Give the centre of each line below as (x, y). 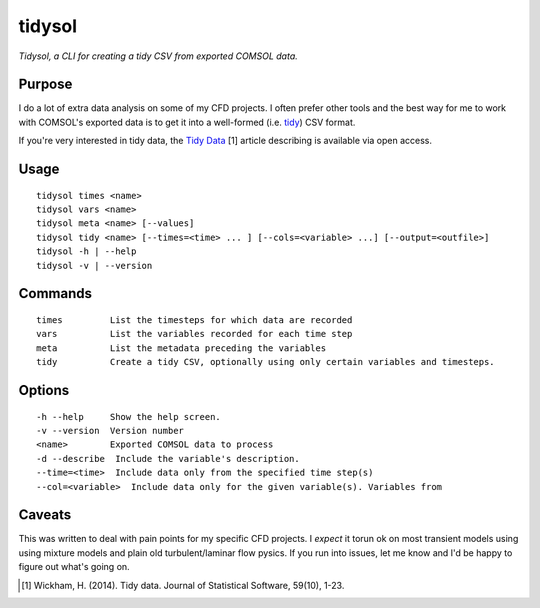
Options (44, 390)
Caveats (45, 515)
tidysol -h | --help (86, 251)
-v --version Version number (110, 430)
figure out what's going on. (74, 567)
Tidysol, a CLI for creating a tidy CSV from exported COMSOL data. (158, 56)
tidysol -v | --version (94, 265)
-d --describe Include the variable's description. (168, 458)
